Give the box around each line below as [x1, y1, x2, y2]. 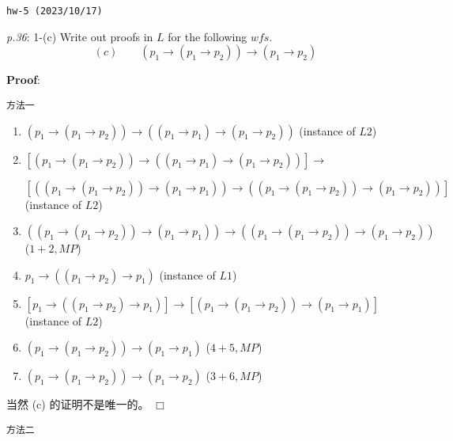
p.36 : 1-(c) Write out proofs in [6, 28, 153, 44]
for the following [168, 28, 247, 44]
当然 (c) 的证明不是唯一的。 [6, 396, 149, 412]
